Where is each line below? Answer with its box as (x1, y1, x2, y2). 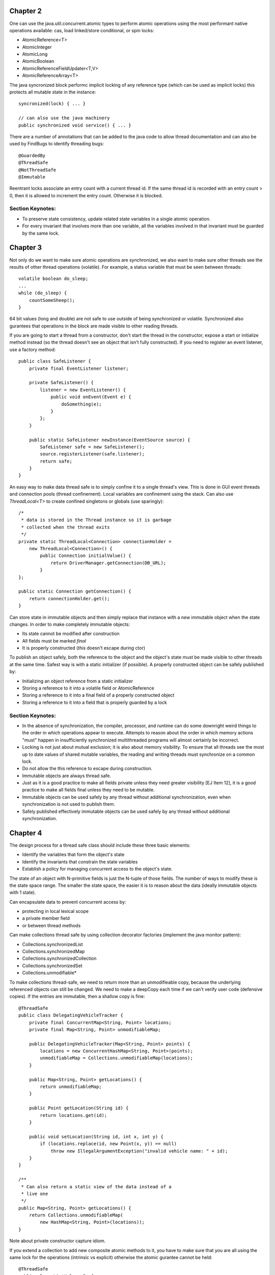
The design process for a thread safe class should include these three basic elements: (9, 842, 190, 848)
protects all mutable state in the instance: (9, 89, 96, 95)
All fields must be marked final (22, 637, 87, 644)
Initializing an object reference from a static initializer (22, 678, 133, 684)
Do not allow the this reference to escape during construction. (22, 766, 153, 772)
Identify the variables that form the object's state (22, 852, 125, 858)
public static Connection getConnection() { (18, 589, 132, 594)
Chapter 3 (9, 243, 42, 252)
